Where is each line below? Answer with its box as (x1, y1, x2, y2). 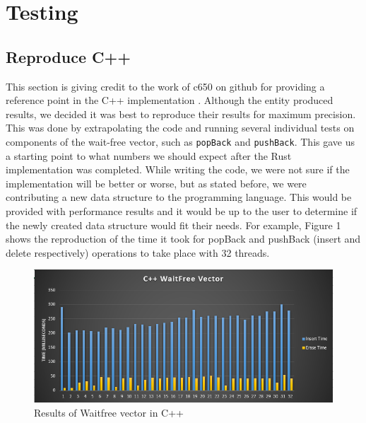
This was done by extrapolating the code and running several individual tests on (6, 120, 355, 135)
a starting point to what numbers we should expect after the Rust (6, 148, 292, 163)
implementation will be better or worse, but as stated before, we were (6, 175, 307, 190)
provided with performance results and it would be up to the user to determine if (6, 203, 358, 218)
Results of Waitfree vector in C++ (34, 405, 184, 419)
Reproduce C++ (6, 45, 131, 67)
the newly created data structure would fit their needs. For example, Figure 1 (6, 217, 341, 232)
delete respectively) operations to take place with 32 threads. (6, 245, 270, 260)
